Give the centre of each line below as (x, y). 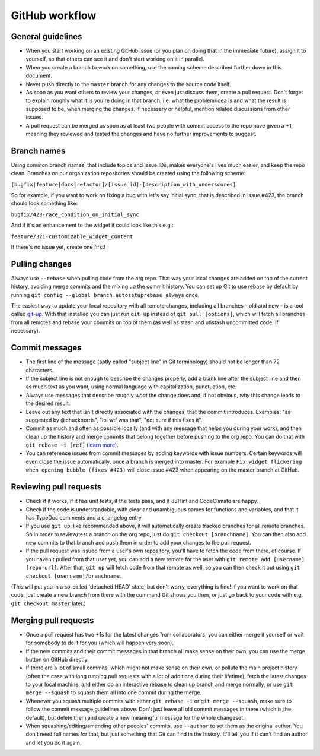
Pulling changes (41, 264)
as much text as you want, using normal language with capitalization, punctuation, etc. (131, 387)
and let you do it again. (54, 742)
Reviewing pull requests (56, 487)
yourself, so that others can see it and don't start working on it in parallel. (115, 59)
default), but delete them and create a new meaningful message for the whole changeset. (135, 717)
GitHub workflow (54, 15)
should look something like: (44, 203)
